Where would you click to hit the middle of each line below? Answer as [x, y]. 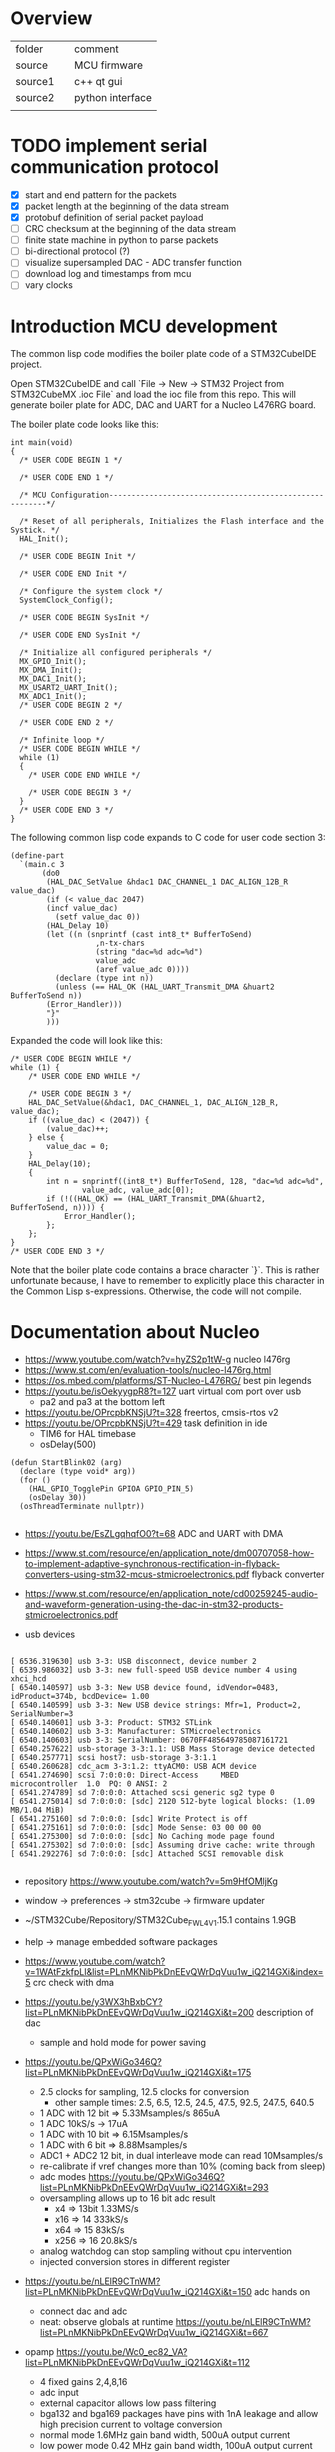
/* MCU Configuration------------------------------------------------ [172, 495]
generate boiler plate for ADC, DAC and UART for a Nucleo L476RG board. [163, 405]
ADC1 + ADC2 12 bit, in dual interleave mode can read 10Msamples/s [181, 2156]
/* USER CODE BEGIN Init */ [78, 557]
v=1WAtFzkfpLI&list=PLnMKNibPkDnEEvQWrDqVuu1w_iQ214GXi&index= [174, 1972]
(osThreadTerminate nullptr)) [82, 1507]
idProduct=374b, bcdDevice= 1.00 [80, 1697]
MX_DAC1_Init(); [53, 679]
